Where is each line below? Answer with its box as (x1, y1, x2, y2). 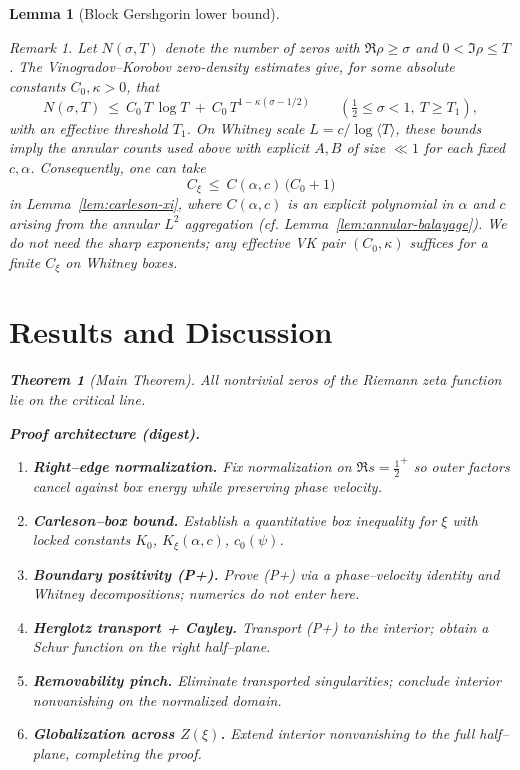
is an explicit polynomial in (287, 193, 454, 214)
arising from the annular (9, 212, 160, 233)
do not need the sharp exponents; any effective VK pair (9, 232, 346, 253)
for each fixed (423, 137, 506, 158)
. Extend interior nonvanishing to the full (220, 723, 475, 744)
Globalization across (32, 723, 175, 744)
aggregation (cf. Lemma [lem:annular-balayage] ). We (184, 212, 507, 233)
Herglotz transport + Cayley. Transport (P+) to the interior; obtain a (32, 616, 489, 637)
